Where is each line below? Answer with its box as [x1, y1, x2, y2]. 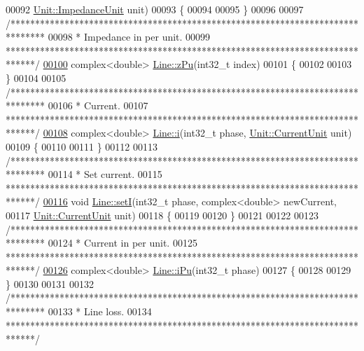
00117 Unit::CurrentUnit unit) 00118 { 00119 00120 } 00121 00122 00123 [6, 207, 318, 222]
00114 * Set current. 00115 [48, 167, 162, 181]
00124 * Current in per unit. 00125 [48, 235, 197, 250]
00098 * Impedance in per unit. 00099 [48, 29, 211, 44]
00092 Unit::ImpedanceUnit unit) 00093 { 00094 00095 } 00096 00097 [6, 2, 304, 16]
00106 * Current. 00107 [48, 98, 148, 113]
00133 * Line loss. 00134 [48, 304, 152, 319]
